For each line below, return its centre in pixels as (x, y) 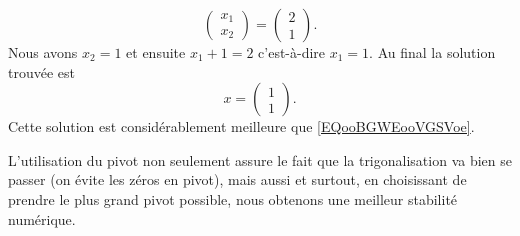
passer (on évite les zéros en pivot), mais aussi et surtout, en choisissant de (237, 179)
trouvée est (41, 71)
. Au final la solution (432, 52)
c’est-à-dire (292, 52)
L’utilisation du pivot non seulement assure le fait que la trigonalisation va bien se (260, 159)
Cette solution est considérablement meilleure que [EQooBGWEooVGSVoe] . (241, 126)
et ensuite (156, 52)
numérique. (42, 218)
